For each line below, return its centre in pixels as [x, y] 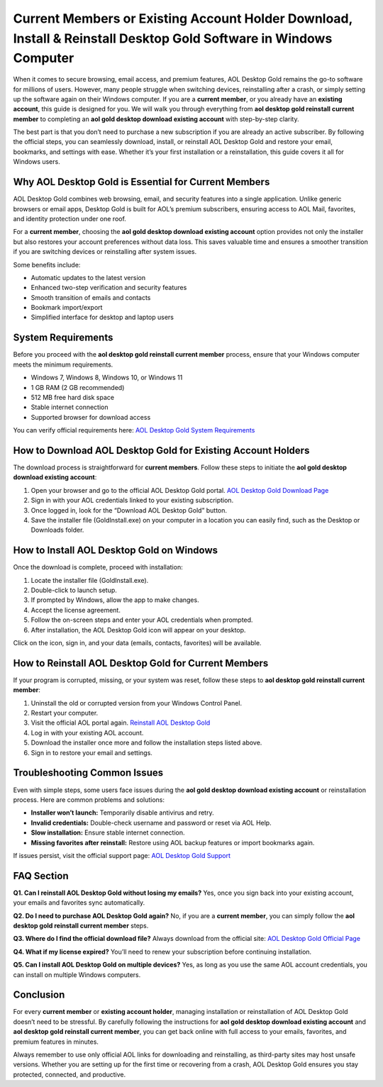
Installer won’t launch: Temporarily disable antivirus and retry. [122, 813]
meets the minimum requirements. [63, 364]
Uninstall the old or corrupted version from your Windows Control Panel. [137, 703]
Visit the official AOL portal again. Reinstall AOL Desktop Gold [121, 723]
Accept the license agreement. [76, 610]
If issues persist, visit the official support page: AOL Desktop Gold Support [122, 855]
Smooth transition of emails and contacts [91, 297]
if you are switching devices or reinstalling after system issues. [105, 252]
